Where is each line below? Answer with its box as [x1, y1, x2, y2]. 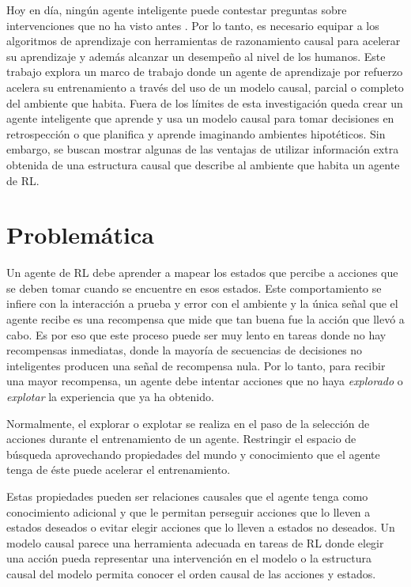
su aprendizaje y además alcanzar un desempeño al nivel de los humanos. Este [6, 47, 386, 64]
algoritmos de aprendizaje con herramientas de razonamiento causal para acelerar [6, 32, 401, 49]
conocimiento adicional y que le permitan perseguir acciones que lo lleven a [6, 503, 371, 520]
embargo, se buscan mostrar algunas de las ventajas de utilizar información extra [6, 141, 399, 157]
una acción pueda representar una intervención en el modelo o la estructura [6, 550, 371, 566]
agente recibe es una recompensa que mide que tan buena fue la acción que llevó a [6, 311, 405, 328]
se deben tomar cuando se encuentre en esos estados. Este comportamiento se [6, 279, 382, 296]
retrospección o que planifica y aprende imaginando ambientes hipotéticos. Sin [6, 125, 386, 142]
